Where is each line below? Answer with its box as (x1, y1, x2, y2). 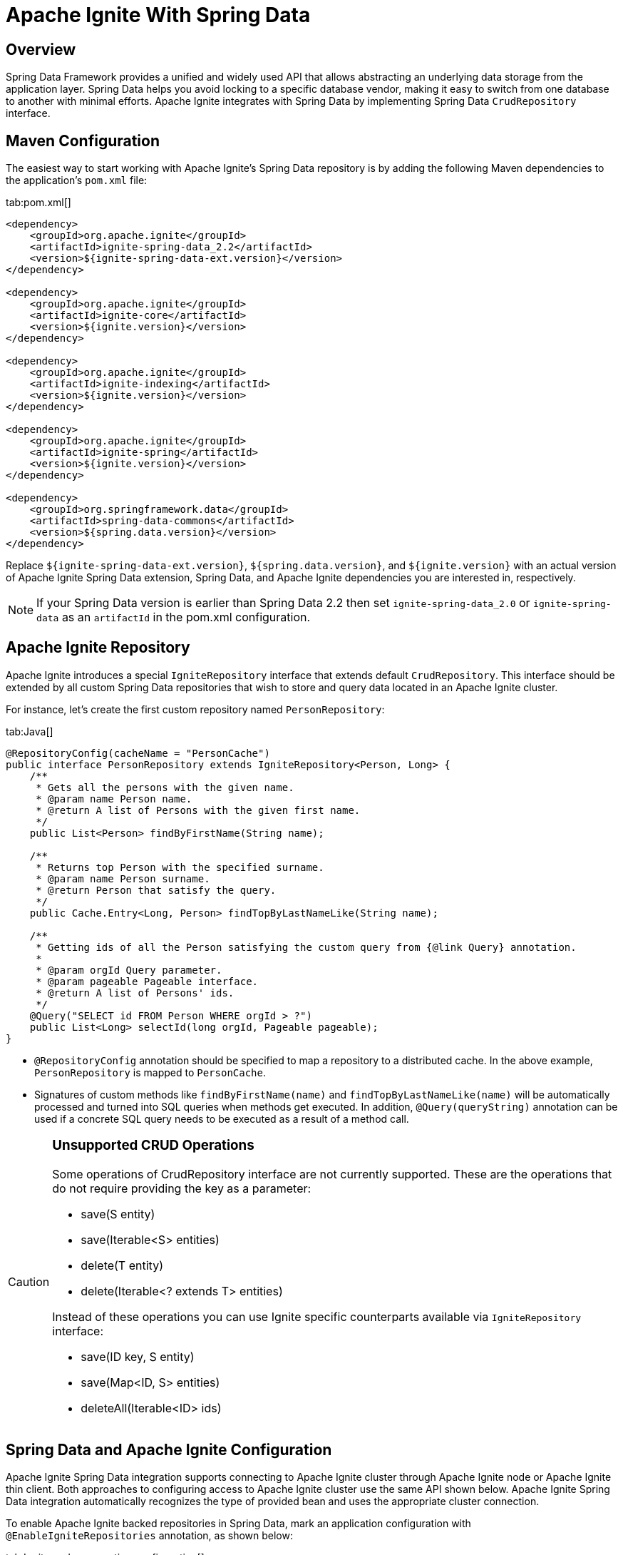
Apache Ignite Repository (6, 638, 190, 657)
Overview (6, 40, 76, 58)
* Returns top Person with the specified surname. (36, 861, 324, 873)
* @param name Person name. (36, 792, 192, 805)
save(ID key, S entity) (81, 1349, 195, 1364)
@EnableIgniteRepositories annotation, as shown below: (6, 1529, 293, 1542)
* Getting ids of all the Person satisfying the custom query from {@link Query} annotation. (36, 941, 577, 953)
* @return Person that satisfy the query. (36, 884, 277, 896)
